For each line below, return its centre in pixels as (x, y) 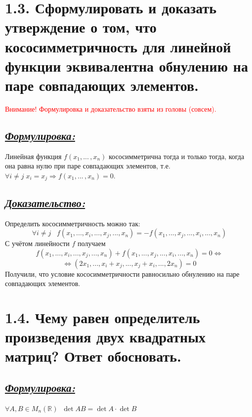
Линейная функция (33, 156)
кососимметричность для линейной (118, 46)
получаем (91, 243)
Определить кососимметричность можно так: (73, 223)
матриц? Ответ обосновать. (93, 356)
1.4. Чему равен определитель (103, 317)
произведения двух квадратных (105, 337)
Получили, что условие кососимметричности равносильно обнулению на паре (122, 273)
